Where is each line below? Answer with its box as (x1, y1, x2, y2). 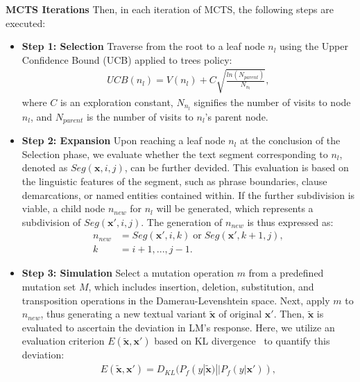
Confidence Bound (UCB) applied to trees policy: (22, 52, 232, 67)
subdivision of (22, 214, 81, 229)
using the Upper (280, 39, 348, 53)
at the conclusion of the (239, 133, 341, 148)
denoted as (22, 160, 68, 175)
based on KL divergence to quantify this (154, 333, 330, 348)
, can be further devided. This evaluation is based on (124, 160, 349, 175)
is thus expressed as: (247, 214, 334, 229)
